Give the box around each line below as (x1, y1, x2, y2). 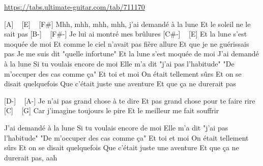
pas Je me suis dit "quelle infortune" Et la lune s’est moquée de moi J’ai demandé (4, 48, 259, 59)
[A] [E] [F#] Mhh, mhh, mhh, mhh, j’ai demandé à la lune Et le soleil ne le (4, 18, 251, 29)
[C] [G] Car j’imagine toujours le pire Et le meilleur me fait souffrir (4, 105, 219, 116)
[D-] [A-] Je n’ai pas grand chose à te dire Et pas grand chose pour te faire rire (4, 95, 255, 106)
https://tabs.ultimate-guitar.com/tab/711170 (4, 2, 145, 12)
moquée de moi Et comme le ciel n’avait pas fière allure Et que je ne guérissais (4, 38, 249, 49)
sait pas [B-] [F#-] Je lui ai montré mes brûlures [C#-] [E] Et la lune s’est (4, 28, 247, 39)
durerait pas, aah (4, 152, 57, 162)
